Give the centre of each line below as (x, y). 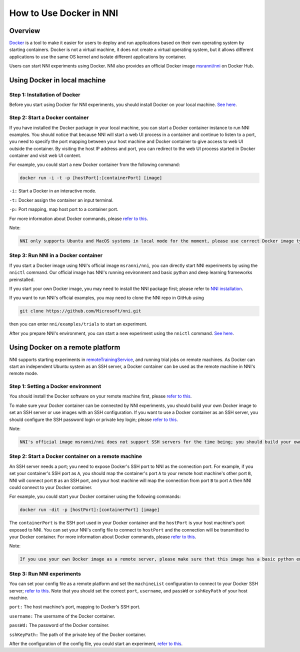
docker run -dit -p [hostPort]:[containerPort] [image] (90, 510)
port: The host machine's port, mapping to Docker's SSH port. (75, 607)
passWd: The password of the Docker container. (59, 625)
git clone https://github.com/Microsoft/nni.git (80, 311)
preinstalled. (22, 279)
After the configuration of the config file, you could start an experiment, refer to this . (96, 643)
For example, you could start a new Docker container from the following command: (94, 164)
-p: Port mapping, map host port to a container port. (64, 209)
